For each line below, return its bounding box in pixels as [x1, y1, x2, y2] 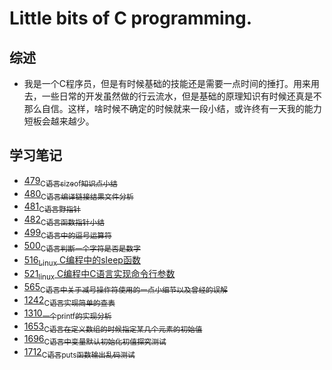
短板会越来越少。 [23, 115, 95, 127]
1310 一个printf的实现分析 [23, 307, 112, 321]
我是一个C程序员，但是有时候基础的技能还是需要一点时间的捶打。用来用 [23, 78, 321, 89]
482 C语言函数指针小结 [23, 213, 105, 227]
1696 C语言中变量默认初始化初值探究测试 [23, 333, 167, 347]
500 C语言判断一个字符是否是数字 [23, 239, 141, 254]
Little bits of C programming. [9, 7, 253, 30]
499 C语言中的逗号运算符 [23, 227, 112, 241]
